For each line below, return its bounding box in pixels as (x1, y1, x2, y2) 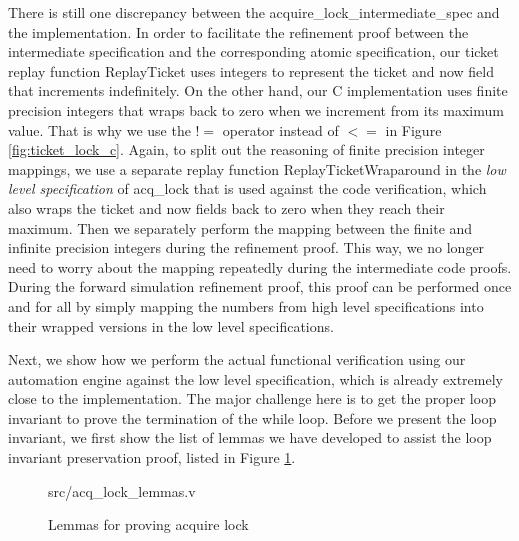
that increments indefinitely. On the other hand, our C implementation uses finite (8, 80, 508, 101)
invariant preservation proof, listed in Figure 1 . (8, 447, 296, 468)
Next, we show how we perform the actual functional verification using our (8, 349, 466, 370)
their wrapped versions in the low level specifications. (8, 315, 334, 336)
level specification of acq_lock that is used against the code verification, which (8, 178, 487, 199)
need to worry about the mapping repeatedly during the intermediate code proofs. (8, 256, 512, 277)
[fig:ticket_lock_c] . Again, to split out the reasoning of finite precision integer (8, 139, 485, 160)
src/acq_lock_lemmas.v (48, 480, 196, 501)
